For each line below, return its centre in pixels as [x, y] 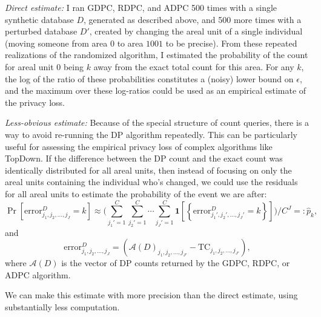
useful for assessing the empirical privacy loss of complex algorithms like [139, 146]
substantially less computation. [62, 306]
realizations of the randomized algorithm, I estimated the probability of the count [157, 55]
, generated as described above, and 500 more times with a [192, 19]
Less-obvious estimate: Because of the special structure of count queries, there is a [157, 123]
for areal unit [29, 66]
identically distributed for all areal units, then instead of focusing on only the [148, 170]
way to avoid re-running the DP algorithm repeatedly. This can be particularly [151, 134]
